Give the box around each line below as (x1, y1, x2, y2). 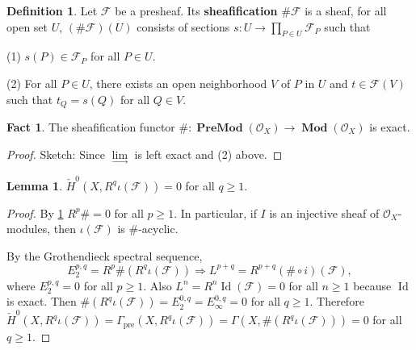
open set (6, 18, 48, 35)
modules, (6, 220, 51, 237)
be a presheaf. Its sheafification (115, 2, 278, 19)
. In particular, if (174, 204, 257, 221)
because (353, 277, 392, 294)
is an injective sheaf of (269, 204, 380, 221)
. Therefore (309, 293, 364, 310)
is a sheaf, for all (305, 2, 387, 19)
